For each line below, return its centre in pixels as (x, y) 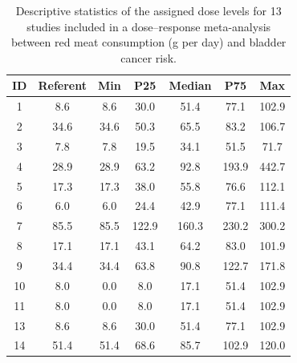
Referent (62, 85)
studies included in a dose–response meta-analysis (149, 26)
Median (190, 85)
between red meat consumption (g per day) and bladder (148, 42)
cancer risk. (149, 57)
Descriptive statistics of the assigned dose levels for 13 (148, 10)
